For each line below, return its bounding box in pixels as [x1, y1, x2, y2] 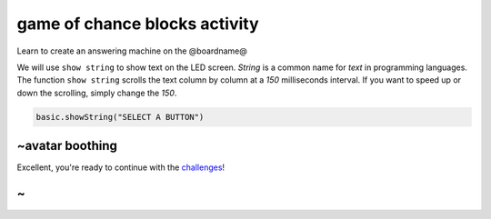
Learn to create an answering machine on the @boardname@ [16, 45, 247, 56]
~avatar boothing [16, 138, 118, 154]
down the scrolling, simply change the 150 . [16, 87, 177, 98]
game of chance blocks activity [16, 14, 259, 34]
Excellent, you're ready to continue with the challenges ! [16, 162, 225, 173]
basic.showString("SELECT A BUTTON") [35, 112, 205, 122]
